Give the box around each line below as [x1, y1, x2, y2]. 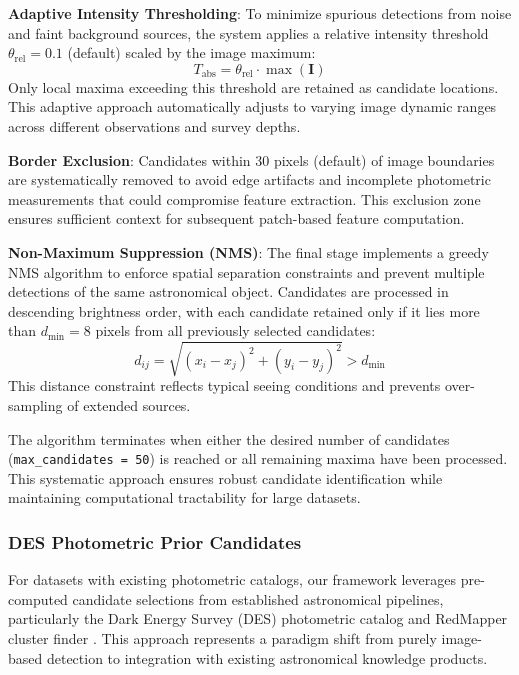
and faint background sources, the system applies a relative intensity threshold [8, 22, 489, 43]
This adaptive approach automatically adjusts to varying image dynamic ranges [8, 96, 497, 117]
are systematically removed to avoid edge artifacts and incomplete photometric [8, 169, 491, 190]
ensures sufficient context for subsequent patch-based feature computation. [8, 208, 465, 229]
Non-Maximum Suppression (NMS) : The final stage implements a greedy [8, 241, 489, 262]
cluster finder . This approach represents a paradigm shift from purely [8, 628, 437, 649]
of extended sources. [67, 395, 191, 416]
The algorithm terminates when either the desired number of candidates [8, 428, 450, 449]
